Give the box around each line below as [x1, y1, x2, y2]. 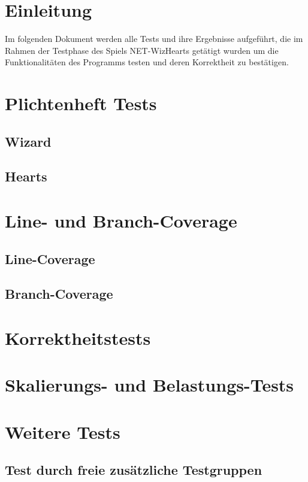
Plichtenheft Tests [5, 91, 157, 116]
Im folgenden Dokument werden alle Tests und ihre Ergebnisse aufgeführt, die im [5, 32, 303, 45]
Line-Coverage [5, 249, 95, 268]
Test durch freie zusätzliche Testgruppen [5, 460, 262, 479]
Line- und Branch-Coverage [5, 208, 237, 233]
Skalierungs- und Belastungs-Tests [5, 372, 294, 397]
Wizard [5, 132, 52, 150]
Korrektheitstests [5, 325, 151, 350]
